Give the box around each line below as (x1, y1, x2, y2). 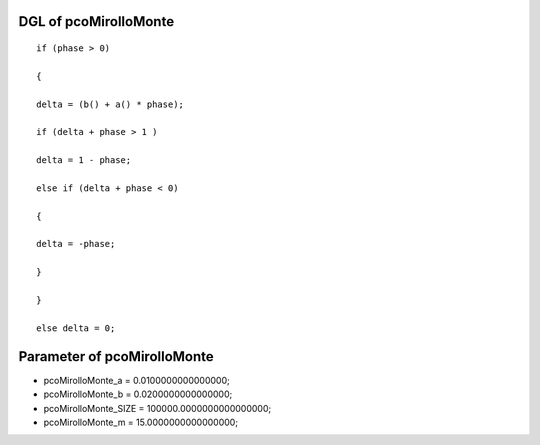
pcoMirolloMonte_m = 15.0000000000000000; (43, 416, 239, 428)
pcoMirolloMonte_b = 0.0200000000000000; (43, 388, 233, 400)
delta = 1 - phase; (36, 155, 132, 166)
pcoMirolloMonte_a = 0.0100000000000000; (43, 374, 230, 386)
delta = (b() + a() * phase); (36, 98, 185, 110)
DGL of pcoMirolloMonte (18, 13, 175, 30)
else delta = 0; (36, 322, 116, 334)
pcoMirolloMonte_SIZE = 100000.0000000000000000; (43, 402, 272, 414)
